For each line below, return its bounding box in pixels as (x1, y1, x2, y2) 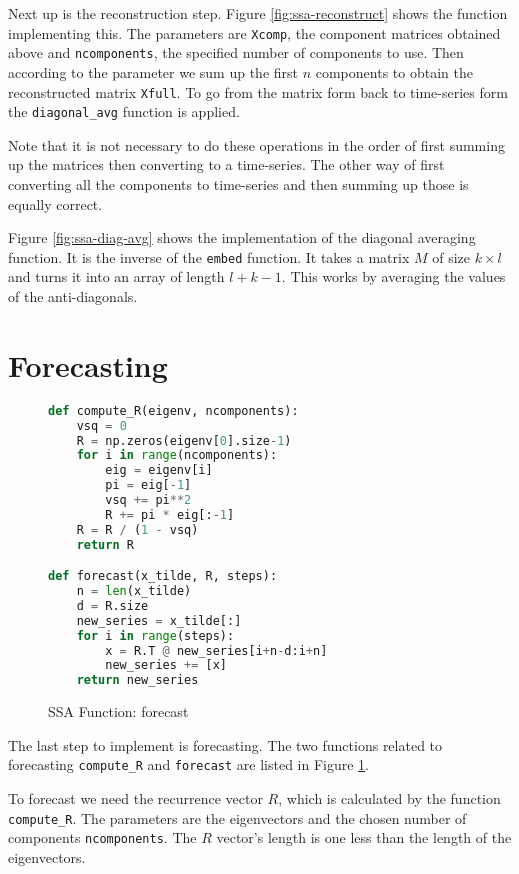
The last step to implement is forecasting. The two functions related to (8, 734, 443, 755)
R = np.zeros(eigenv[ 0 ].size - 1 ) (76, 433, 292, 448)
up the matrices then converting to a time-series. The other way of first (8, 154, 445, 175)
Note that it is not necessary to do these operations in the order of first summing (8, 134, 505, 155)
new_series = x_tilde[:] (76, 613, 242, 628)
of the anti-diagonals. (8, 286, 138, 307)
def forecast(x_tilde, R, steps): (48, 569, 278, 584)
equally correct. (8, 193, 103, 214)
